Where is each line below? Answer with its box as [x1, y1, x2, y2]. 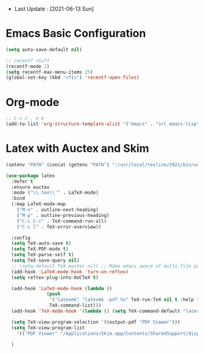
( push [46, 291, 61, 298]
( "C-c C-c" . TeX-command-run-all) [16, 218, 107, 224]
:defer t [11, 178, 33, 185]
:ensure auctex [11, 184, 50, 190]
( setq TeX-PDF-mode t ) [11, 246, 69, 252]
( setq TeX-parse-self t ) [11, 252, 74, 258]
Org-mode [5, 95, 60, 109]
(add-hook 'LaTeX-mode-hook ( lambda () [11, 285, 113, 291]
